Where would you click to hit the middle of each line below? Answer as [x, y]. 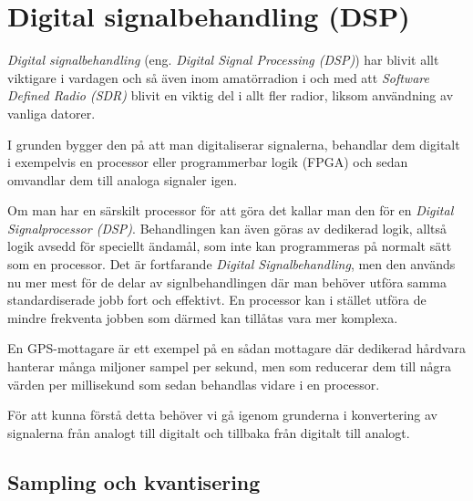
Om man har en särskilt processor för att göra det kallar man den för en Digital [231, 210]
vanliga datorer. [51, 113]
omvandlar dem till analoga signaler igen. [123, 179]
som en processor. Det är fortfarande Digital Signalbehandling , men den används [231, 264]
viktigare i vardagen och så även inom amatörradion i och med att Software [218, 77]
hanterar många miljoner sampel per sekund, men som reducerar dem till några [230, 366]
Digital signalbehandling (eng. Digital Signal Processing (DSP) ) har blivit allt [223, 60]
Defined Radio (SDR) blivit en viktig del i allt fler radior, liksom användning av [231, 95]
